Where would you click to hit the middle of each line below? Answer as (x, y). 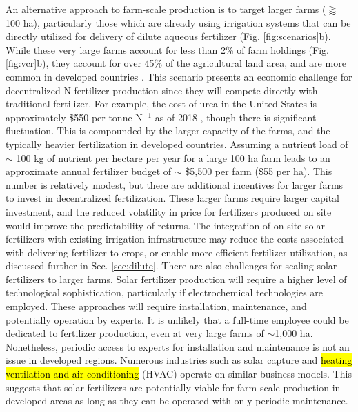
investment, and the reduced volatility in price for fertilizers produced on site (169, 211)
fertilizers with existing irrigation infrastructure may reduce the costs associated (175, 239)
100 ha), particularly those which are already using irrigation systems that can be (178, 22)
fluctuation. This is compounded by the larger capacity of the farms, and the (168, 131)
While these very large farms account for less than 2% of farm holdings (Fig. (167, 49)
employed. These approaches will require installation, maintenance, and (156, 306)
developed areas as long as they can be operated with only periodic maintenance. (177, 401)
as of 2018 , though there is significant (236, 117)
